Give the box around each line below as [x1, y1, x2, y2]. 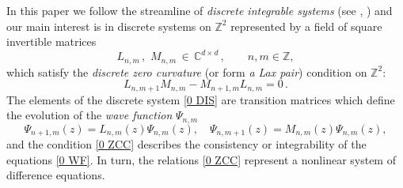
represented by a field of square [230, 17, 382, 34]
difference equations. [6, 167, 105, 183]
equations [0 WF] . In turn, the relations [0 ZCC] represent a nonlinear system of [6, 151, 396, 167]
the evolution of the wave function [6, 107, 173, 123]
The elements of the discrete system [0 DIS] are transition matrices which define [6, 91, 395, 107]
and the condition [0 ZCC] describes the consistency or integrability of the [6, 136, 367, 152]
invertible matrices [6, 33, 97, 50]
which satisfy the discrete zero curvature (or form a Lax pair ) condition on [6, 63, 367, 80]
